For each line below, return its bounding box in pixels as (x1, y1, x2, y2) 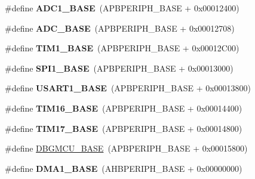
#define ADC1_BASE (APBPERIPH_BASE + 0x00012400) (5, 2, 239, 14)
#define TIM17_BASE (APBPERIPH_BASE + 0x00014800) (5, 122, 242, 134)
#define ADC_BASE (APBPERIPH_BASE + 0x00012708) (5, 21, 235, 34)
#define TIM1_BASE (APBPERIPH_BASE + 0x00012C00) (5, 42, 239, 54)
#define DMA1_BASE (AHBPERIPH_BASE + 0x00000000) (5, 162, 242, 174)
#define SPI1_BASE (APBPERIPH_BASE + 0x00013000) (5, 61, 234, 74)
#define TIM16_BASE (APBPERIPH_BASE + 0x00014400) (5, 101, 242, 114)
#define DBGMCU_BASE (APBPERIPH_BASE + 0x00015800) (5, 142, 248, 155)
